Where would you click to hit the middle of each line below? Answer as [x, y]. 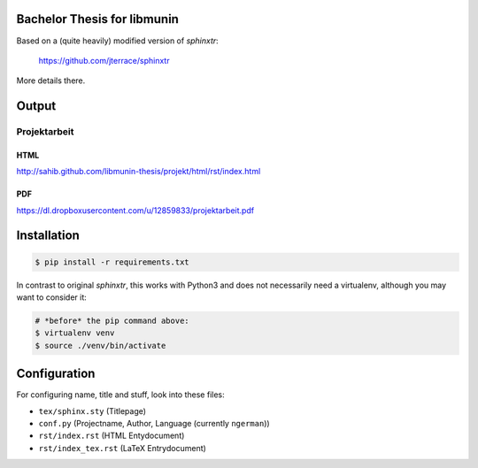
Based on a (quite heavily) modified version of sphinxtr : [117, 41]
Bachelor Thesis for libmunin [97, 19]
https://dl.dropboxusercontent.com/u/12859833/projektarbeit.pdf [135, 210]
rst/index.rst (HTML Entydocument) [112, 436]
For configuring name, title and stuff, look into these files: [120, 395]
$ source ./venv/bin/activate [100, 345]
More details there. [51, 81]
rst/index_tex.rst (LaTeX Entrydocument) [123, 448]
